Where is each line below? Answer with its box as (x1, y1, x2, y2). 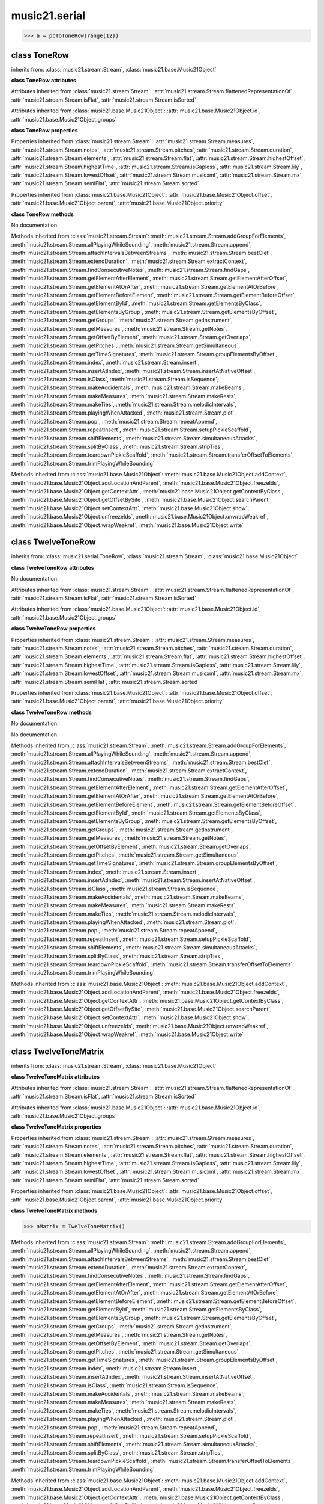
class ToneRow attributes (11, 77, 76, 84)
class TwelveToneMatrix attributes (11, 1073, 100, 1080)
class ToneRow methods (11, 211, 74, 218)
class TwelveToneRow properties (11, 625, 96, 632)
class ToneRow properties (11, 126, 78, 134)
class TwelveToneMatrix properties (11, 1123, 101, 1130)
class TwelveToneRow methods (11, 709, 92, 716)
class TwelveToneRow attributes (11, 564, 94, 571)
